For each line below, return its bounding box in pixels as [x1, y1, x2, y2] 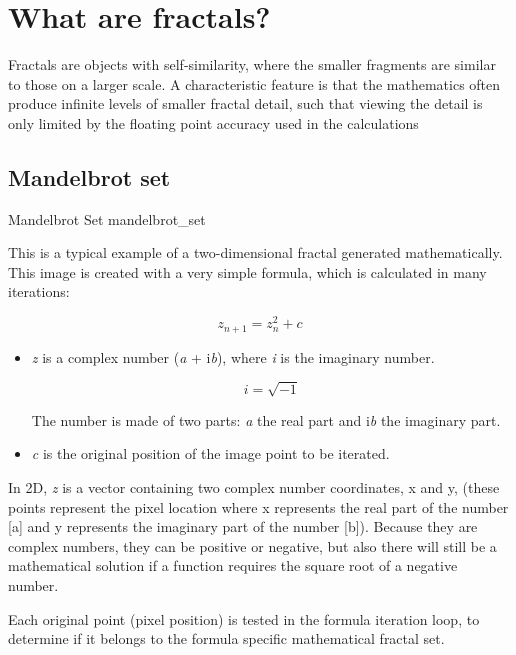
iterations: [8, 281, 70, 302]
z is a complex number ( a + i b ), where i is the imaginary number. [31, 346, 435, 367]
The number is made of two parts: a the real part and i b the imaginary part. [31, 409, 501, 430]
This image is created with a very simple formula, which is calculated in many [8, 261, 487, 282]
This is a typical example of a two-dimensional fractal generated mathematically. [8, 242, 503, 263]
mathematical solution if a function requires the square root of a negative [8, 555, 458, 576]
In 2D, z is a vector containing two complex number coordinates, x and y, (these [8, 476, 500, 497]
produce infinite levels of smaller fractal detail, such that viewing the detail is [8, 93, 483, 114]
